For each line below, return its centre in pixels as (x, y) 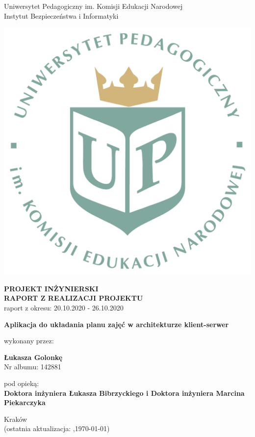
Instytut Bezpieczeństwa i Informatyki (61, 15)
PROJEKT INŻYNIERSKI (51, 288)
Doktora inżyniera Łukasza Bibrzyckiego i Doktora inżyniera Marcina (124, 393)
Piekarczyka (25, 402)
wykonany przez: (29, 341)
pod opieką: (22, 383)
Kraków (16, 419)
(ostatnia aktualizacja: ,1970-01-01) (57, 428)
